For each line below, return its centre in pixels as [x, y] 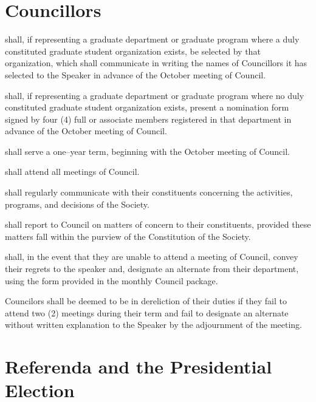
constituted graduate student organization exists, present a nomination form [147, 107]
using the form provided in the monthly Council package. [112, 280]
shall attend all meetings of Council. [72, 172]
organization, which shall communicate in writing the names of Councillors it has [156, 63]
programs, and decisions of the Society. [77, 204]
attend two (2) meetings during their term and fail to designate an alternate [147, 312]
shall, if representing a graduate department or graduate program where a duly [152, 39]
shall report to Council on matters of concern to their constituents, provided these [158, 224]
